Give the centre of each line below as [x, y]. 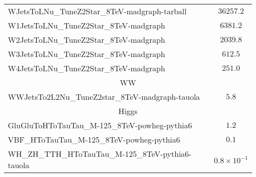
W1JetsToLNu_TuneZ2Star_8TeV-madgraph [87, 25]
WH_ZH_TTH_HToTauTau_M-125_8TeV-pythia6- [100, 154]
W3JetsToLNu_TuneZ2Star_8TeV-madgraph [87, 54]
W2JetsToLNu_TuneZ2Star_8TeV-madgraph [87, 40]
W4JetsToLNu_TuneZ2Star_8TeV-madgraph [87, 68]
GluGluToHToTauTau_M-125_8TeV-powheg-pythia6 [100, 125]
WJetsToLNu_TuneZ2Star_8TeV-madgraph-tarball [97, 11]
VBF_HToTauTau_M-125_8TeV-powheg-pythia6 [94, 139]
